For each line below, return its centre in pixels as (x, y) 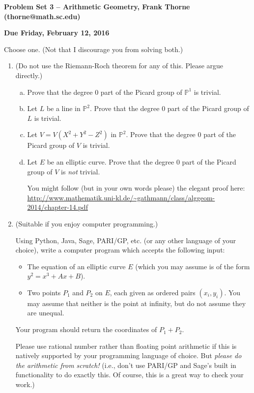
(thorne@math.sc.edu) (42, 16)
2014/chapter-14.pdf (57, 207)
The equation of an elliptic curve (76, 266)
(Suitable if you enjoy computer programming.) (87, 223)
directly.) (29, 75)
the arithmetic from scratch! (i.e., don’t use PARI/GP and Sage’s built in (126, 365)
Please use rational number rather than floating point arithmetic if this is (126, 346)
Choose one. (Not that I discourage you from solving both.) (94, 49)
